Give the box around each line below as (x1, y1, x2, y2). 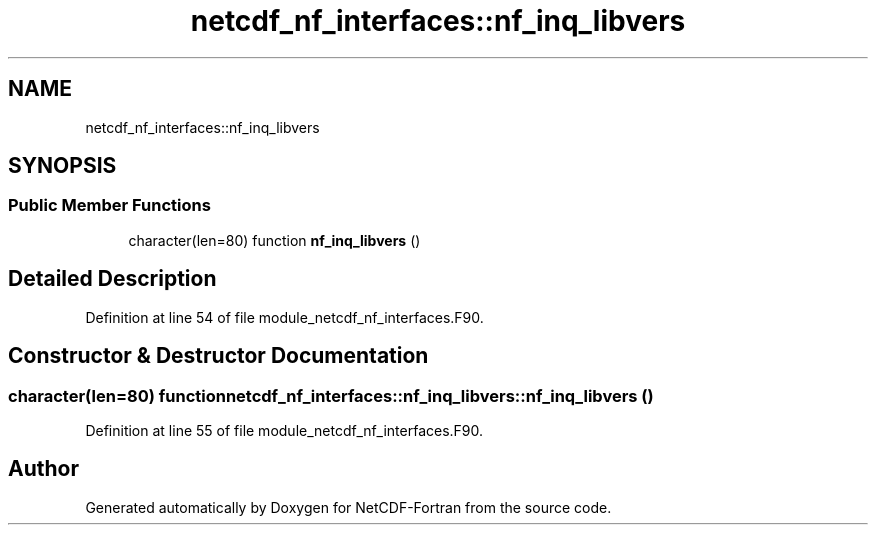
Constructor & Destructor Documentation (8, 343, 429, 369)
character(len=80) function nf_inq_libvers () (128, 231, 421, 249)
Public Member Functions (8, 195, 211, 216)
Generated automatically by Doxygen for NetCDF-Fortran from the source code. (85, 498, 612, 516)
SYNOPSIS (8, 153, 117, 179)
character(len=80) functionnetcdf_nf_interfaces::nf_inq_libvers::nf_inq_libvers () (8, 385, 654, 406)
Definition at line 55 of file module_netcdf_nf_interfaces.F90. (85, 421, 484, 439)
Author (8, 456, 79, 482)
